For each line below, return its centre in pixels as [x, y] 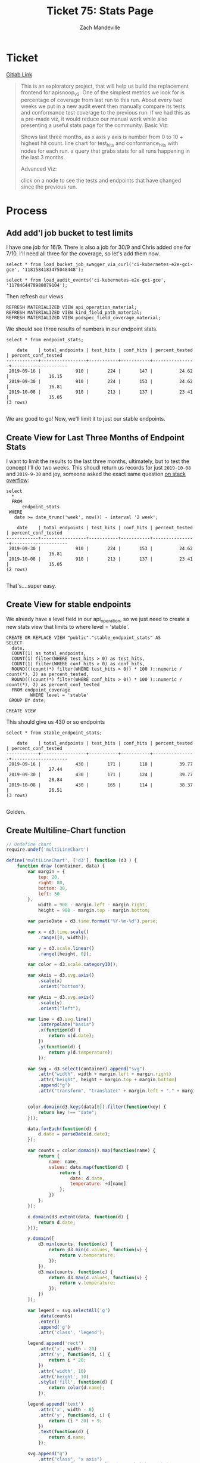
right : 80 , [51, 882]
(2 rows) [17, 570]
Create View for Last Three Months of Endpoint [95, 438]
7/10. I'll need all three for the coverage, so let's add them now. [83, 254]
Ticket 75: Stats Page [100, 11]
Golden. [16, 811]
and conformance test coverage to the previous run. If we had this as [105, 113]
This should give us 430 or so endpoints [56, 722]
